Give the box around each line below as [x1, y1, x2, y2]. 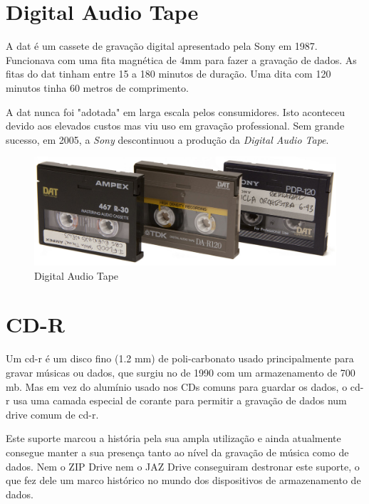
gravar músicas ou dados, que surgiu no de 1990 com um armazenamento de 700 [6, 364, 355, 379]
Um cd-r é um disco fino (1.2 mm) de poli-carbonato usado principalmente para [6, 351, 354, 366]
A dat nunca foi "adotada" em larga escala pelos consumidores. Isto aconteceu [6, 104, 345, 119]
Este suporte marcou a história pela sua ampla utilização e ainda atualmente [6, 431, 341, 446]
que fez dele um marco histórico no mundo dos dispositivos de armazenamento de [6, 473, 361, 488]
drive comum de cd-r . [6, 406, 99, 421]
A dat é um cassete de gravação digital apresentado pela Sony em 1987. [6, 38, 318, 53]
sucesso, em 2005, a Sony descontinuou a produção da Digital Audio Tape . [6, 132, 329, 147]
